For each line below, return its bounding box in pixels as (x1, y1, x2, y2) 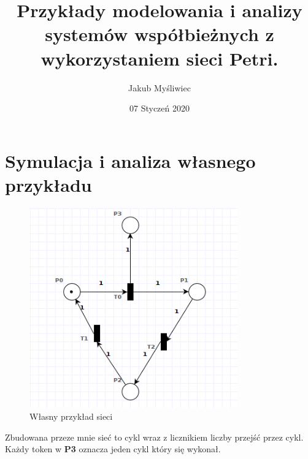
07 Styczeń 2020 (129, 102, 190, 115)
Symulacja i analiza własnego (5, 148, 256, 173)
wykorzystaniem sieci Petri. (40, 45, 279, 70)
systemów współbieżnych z (45, 21, 274, 47)
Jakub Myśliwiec (128, 81, 191, 94)
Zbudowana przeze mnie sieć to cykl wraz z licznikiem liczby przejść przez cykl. (5, 430, 304, 443)
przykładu (5, 172, 92, 197)
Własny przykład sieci (29, 409, 113, 422)
